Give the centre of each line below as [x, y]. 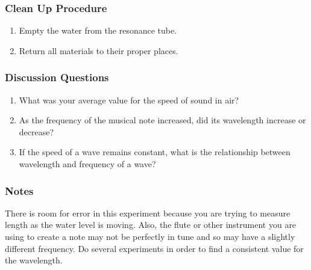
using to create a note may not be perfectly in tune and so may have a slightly [150, 236]
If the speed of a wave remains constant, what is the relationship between [155, 152]
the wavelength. [34, 260]
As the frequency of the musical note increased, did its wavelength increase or [162, 120]
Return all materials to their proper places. [99, 50]
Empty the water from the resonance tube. [98, 30]
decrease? [36, 131]
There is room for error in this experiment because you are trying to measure [148, 213]
